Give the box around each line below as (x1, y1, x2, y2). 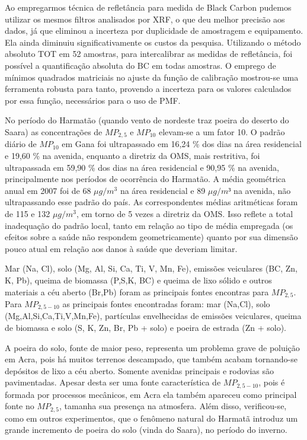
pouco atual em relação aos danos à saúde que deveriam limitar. (5, 242, 238, 254)
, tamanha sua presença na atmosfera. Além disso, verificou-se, (59, 400, 287, 412)
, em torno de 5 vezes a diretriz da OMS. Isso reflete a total (76, 207, 293, 219)
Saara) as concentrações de (5, 125, 103, 138)
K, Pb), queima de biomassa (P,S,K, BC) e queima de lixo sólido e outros (5, 273, 272, 286)
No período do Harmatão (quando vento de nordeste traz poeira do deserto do (5, 114, 289, 126)
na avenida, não (234, 184, 291, 196)
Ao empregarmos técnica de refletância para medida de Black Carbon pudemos (5, 1, 292, 13)
